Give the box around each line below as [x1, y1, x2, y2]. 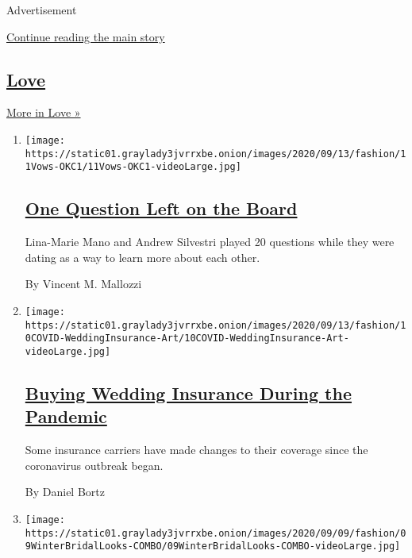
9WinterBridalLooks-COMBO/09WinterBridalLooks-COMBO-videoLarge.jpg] [25, 541, 401, 552]
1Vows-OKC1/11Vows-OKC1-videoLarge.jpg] [25, 161, 241, 173]
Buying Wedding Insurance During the [25, 380, 352, 405]
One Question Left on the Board [25, 196, 298, 221]
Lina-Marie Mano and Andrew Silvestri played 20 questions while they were [25, 233, 395, 250]
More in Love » [6, 104, 81, 121]
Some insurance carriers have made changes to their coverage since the [25, 441, 368, 458]
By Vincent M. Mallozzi [25, 275, 142, 292]
